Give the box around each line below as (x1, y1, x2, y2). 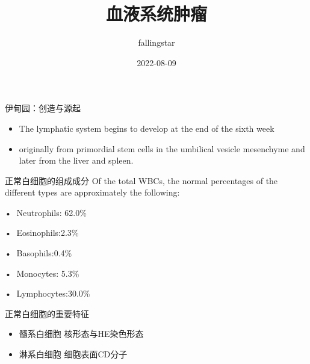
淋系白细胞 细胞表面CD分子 (19, 348, 128, 360)
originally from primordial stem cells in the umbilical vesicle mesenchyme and (19, 142, 305, 155)
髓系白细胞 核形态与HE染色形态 (19, 327, 144, 340)
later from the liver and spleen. (19, 154, 134, 167)
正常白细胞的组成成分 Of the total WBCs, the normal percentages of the (5, 174, 278, 187)
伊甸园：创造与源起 (5, 102, 81, 114)
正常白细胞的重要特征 (5, 307, 89, 319)
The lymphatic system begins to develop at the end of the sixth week (19, 122, 274, 134)
